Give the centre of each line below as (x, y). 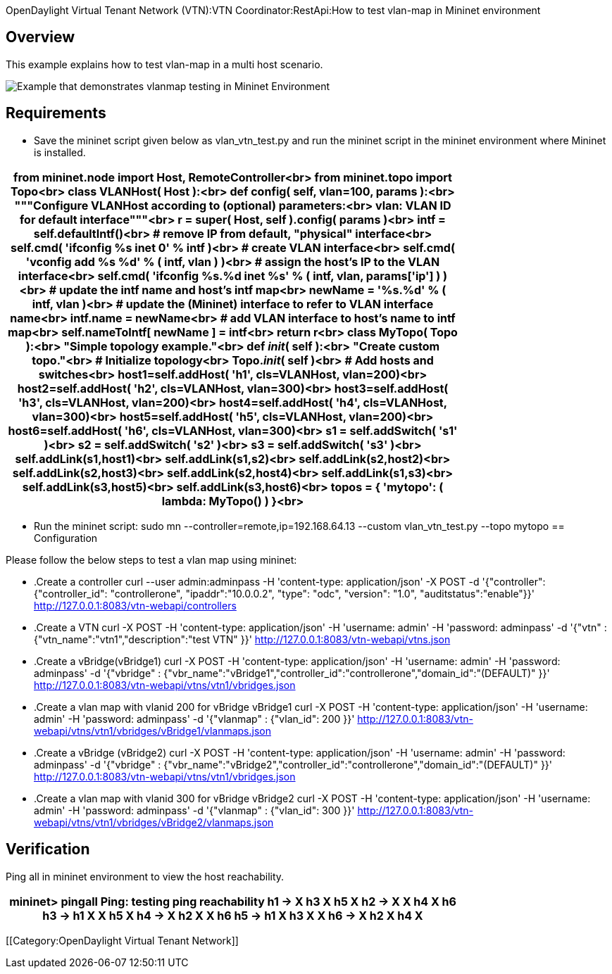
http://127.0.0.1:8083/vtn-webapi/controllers (135, 605)
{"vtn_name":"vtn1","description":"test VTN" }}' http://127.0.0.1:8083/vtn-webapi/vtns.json (242, 639)
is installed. (60, 152)
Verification (48, 849)
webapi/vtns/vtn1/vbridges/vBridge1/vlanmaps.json (152, 730)
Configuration (66, 538)
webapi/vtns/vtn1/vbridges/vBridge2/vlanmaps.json (154, 822)
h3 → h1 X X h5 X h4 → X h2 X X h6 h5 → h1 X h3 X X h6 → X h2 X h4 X (233, 915)
